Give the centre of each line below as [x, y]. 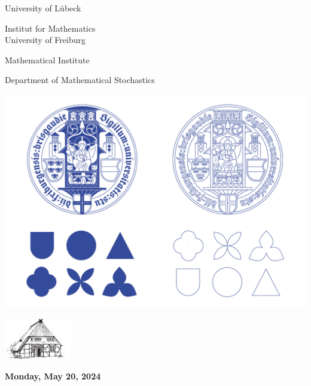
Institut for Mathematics [50, 28]
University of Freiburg [45, 40]
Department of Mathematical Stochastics [80, 80]
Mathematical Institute [47, 59]
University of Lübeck [43, 8]
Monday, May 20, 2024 [53, 376]
